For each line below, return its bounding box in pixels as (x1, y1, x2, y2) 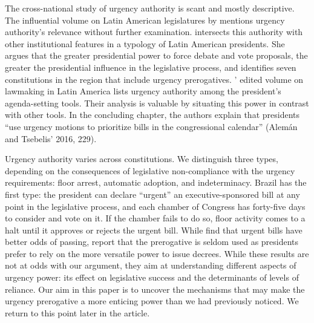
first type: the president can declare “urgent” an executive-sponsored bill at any (5, 188, 300, 200)
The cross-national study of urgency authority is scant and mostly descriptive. (5, 2, 295, 14)
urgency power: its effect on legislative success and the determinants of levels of (5, 271, 299, 284)
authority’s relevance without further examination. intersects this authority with (5, 25, 303, 38)
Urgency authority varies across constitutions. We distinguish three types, (5, 152, 278, 165)
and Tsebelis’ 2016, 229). (5, 132, 97, 145)
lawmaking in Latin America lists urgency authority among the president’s (5, 85, 281, 97)
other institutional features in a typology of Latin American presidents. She (5, 37, 285, 50)
